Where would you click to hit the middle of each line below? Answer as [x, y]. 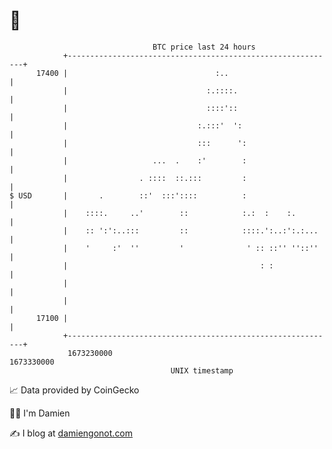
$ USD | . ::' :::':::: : [128, 195]
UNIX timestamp [202, 370]
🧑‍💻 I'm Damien [40, 413]
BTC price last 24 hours [204, 47]
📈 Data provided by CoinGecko [74, 390]
